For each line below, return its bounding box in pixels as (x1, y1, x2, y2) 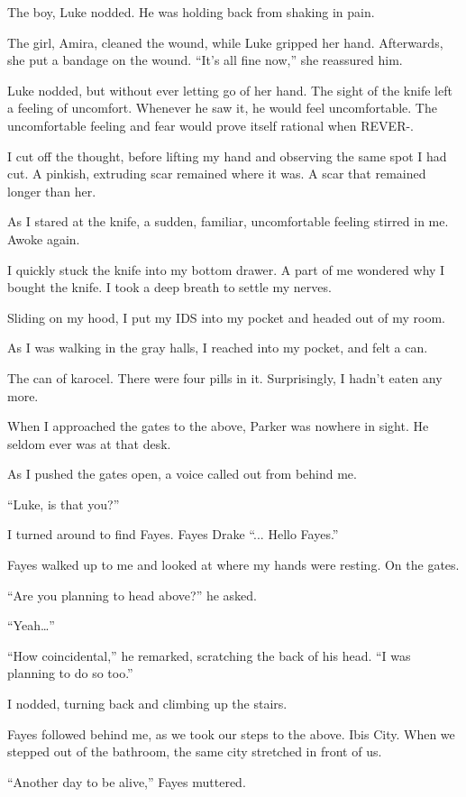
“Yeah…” (7, 616, 55, 635)
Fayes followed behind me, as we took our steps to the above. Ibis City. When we (7, 724, 455, 743)
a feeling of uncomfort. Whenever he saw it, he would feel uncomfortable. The (7, 98, 437, 117)
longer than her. (7, 181, 96, 200)
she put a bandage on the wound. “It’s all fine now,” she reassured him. (7, 50, 403, 69)
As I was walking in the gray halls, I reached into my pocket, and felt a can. (7, 338, 428, 357)
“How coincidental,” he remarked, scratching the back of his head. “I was (7, 646, 411, 664)
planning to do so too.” (7, 664, 133, 682)
